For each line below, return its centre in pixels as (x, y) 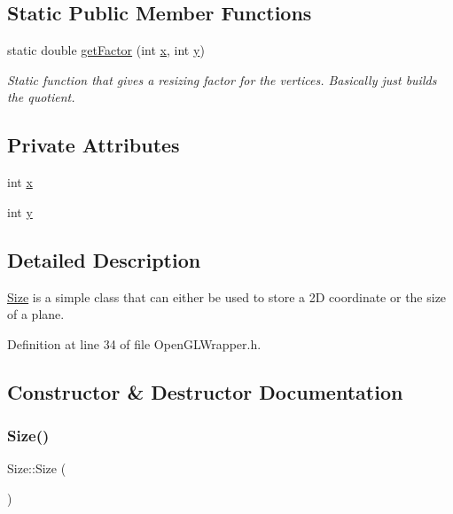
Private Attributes (94, 145)
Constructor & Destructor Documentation (205, 391)
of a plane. (36, 314)
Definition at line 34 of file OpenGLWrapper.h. (134, 343)
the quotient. (41, 97)
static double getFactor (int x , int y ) (106, 50)
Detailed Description (104, 259)
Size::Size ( (37, 468)
